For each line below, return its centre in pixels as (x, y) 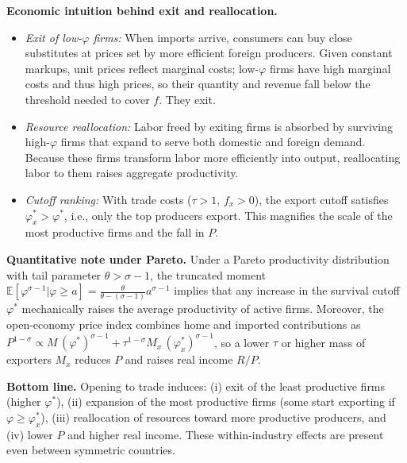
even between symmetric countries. (91, 450)
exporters (29, 359)
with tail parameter (54, 274)
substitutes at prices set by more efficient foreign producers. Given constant (209, 53)
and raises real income (179, 359)
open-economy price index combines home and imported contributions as (184, 324)
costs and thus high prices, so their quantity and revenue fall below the (198, 84)
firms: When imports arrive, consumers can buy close (223, 37)
